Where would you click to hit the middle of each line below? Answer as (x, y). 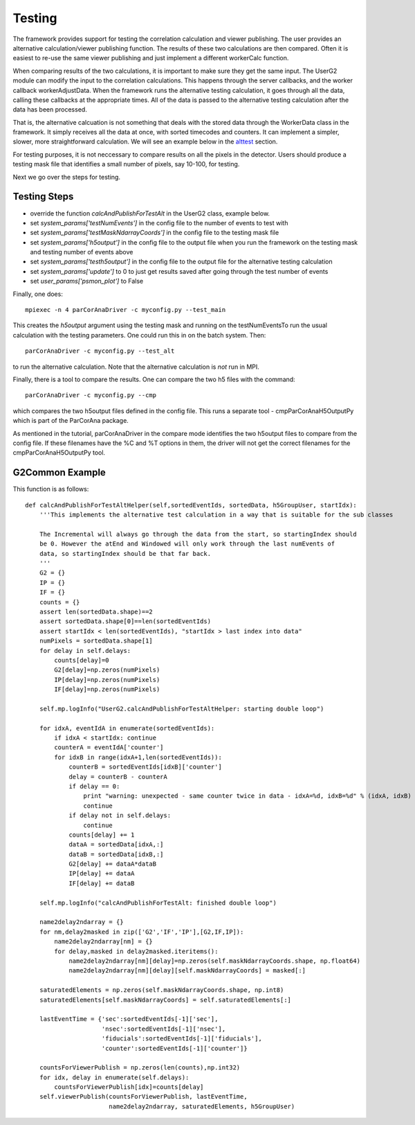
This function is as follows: (51, 489)
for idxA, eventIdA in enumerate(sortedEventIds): (127, 728)
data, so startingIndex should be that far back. (125, 553)
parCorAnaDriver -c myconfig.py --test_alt (100, 351)
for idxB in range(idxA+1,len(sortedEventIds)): (138, 757)
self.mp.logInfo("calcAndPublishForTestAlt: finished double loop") (158, 902)
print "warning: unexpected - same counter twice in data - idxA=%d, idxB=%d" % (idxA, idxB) (247, 796)
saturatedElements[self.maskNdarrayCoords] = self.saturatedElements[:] (165, 1000)
